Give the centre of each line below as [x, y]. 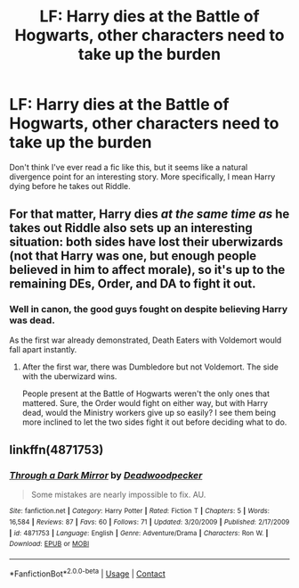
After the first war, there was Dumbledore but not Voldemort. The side [150, 367]
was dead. [32, 320]
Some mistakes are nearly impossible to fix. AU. [118, 495]
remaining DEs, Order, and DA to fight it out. [133, 284]
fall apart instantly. [43, 349]
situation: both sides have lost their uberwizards [146, 242]
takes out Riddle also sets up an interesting [131, 228]
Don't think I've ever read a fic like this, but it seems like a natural [129, 167]
